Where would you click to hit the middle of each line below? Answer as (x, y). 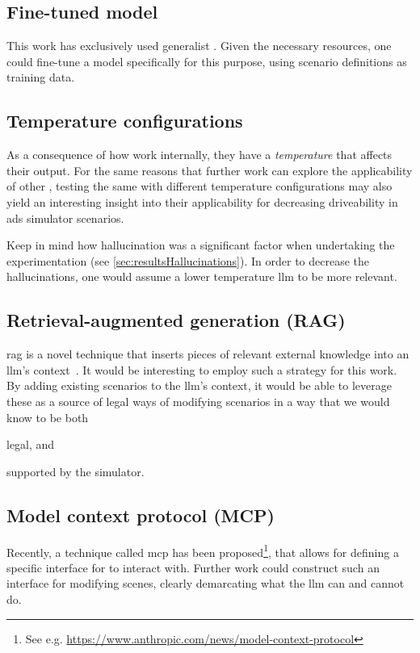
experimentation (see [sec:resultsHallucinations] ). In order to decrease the (188, 260)
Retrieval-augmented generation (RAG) (176, 320)
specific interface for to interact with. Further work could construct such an (193, 567)
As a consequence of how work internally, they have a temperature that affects (199, 155)
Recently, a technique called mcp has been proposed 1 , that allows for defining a (203, 550)
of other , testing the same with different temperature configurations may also (199, 186)
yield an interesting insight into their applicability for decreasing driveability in (202, 201)
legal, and (31, 444)
